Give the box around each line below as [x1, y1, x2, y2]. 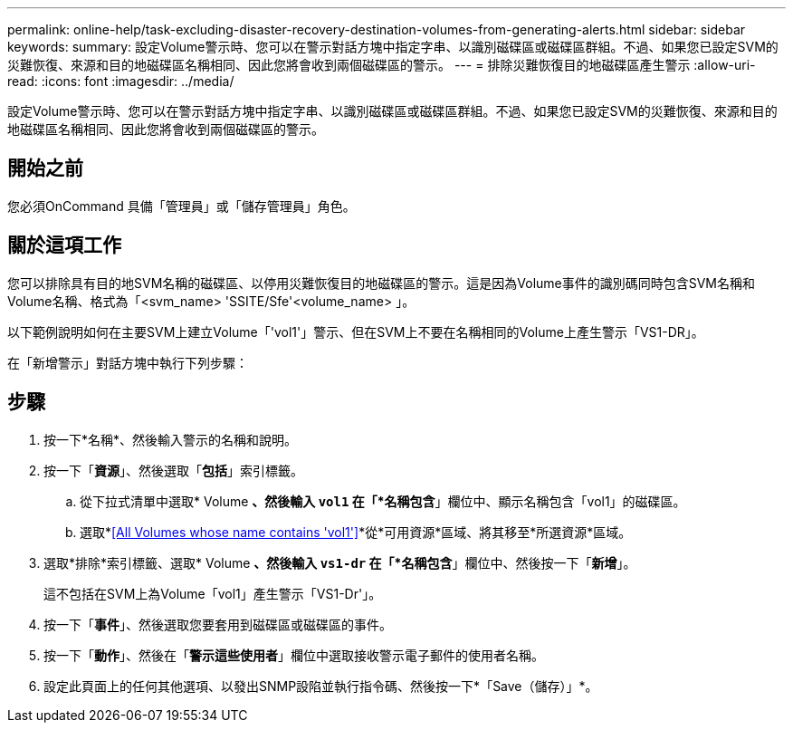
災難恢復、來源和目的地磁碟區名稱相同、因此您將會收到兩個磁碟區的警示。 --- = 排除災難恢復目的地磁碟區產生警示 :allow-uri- [7, 57, 756, 72]
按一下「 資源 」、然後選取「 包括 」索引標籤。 [43, 462, 303, 478]
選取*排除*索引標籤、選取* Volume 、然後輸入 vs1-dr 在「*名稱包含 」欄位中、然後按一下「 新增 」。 [43, 554, 636, 571]
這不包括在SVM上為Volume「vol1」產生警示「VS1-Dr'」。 [43, 585, 382, 601]
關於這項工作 [7, 234, 121, 257]
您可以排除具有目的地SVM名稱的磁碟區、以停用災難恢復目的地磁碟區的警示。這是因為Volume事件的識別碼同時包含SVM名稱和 [7, 274, 756, 291]
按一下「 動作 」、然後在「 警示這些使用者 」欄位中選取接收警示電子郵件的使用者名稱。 [43, 647, 544, 663]
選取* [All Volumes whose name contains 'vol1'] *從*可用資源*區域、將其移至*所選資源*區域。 [80, 523, 632, 540]
